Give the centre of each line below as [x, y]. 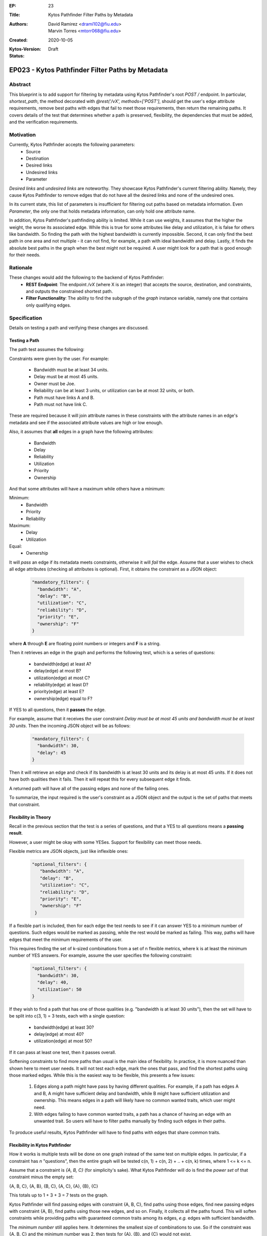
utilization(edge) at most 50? [63, 1041]
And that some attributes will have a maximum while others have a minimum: [87, 488]
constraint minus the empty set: [42, 1177]
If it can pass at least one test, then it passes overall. [63, 1052]
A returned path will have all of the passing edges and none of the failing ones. [89, 788]
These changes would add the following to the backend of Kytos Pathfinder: [87, 277]
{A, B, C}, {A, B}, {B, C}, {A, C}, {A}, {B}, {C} [54, 1186]
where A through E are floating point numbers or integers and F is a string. [85, 643]
